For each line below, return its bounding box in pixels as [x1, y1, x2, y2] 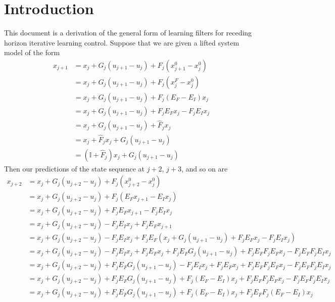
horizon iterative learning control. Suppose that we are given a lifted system [4, 37, 240, 48]
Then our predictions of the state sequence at [4, 163, 145, 174]
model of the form [4, 47, 60, 58]
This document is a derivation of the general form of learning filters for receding [4, 27, 252, 38]
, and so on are [181, 163, 228, 174]
